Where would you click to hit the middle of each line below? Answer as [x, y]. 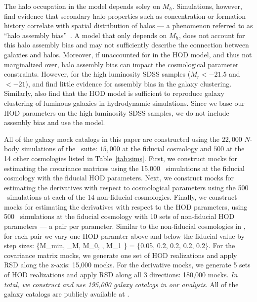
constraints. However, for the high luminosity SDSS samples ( [97, 74]
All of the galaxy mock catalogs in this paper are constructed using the [112, 139]
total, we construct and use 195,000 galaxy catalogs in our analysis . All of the [121, 284]
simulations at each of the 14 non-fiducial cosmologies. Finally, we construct [122, 197]
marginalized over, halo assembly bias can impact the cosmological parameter [121, 64]
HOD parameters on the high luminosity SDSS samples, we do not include [117, 112]
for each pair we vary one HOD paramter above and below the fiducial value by [124, 236]
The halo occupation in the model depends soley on [82, 6]
